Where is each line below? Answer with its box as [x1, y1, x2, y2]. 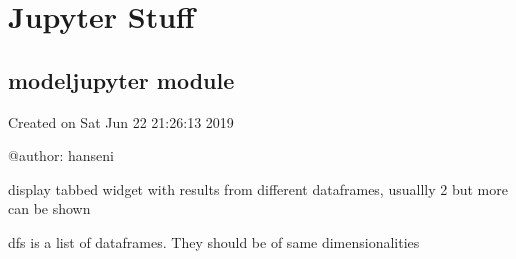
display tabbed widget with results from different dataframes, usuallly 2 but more [8, 178, 508, 199]
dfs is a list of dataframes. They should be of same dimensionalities [8, 231, 420, 252]
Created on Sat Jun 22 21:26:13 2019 [8, 111, 234, 132]
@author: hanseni [8, 145, 114, 166]
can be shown [8, 198, 91, 219]
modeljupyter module [8, 64, 235, 95]
